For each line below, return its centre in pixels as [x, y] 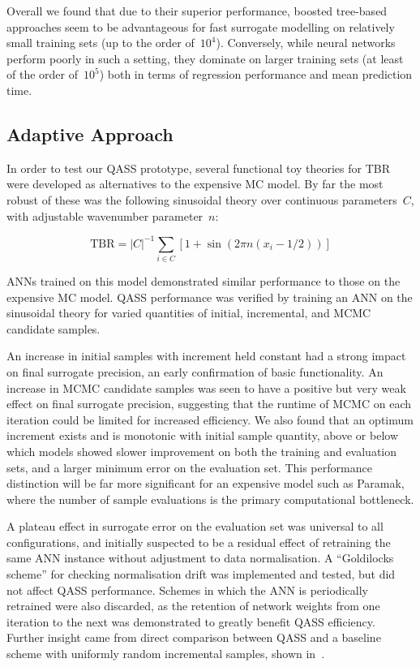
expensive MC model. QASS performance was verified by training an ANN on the [210, 297]
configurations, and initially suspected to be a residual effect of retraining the [199, 542]
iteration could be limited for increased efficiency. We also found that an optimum [210, 419]
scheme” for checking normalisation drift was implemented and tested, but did [201, 574]
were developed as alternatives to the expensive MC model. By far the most [195, 184]
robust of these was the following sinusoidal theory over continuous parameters [202, 199]
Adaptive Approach [90, 133]
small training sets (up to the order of [101, 43]
